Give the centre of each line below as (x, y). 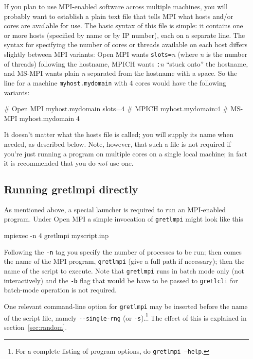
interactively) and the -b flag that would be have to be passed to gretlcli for (121, 280)
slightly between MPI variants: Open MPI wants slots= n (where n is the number (126, 54)
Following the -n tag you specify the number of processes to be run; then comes (123, 251)
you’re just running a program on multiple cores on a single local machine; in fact (126, 153)
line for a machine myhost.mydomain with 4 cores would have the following (115, 82)
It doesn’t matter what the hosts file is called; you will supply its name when (119, 134)
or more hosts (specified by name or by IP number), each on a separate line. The (125, 35)
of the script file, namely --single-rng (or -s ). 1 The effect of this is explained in (125, 317)
